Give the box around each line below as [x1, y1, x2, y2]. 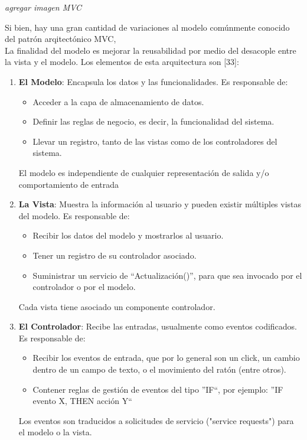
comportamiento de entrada [18, 178, 119, 190]
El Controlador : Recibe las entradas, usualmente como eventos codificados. [18, 320, 298, 333]
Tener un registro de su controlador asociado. [32, 249, 197, 261]
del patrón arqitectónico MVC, [5, 32, 116, 45]
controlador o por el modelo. [32, 281, 136, 293]
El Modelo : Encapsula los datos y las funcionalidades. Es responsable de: [18, 75, 288, 87]
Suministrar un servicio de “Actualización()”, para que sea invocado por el [32, 269, 302, 281]
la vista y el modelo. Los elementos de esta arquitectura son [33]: [5, 56, 239, 68]
